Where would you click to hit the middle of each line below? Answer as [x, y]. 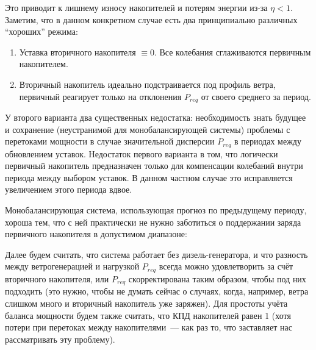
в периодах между [268, 141]
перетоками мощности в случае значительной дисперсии [110, 141]
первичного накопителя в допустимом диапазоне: [96, 234]
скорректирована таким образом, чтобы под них [217, 278]
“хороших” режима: [41, 31]
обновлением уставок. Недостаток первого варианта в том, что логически [142, 153]
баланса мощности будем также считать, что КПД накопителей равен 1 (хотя [148, 315]
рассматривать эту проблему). [60, 339]
